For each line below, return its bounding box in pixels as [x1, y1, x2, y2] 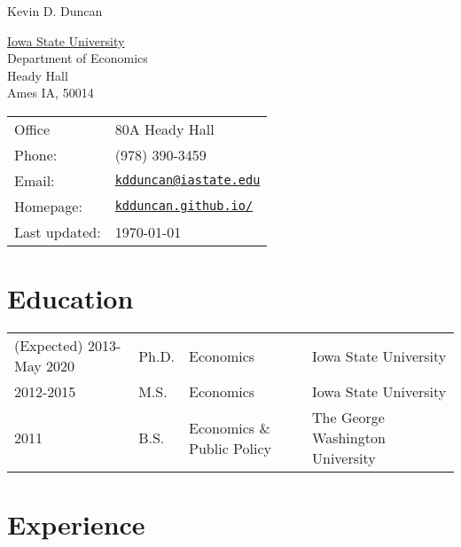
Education [7, 280, 134, 316]
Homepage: [14, 195, 82, 216]
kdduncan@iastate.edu [114, 173, 261, 188]
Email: [14, 169, 55, 191]
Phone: [14, 144, 58, 165]
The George [312, 407, 385, 428]
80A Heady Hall [114, 118, 215, 139]
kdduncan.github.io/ [114, 199, 254, 214]
